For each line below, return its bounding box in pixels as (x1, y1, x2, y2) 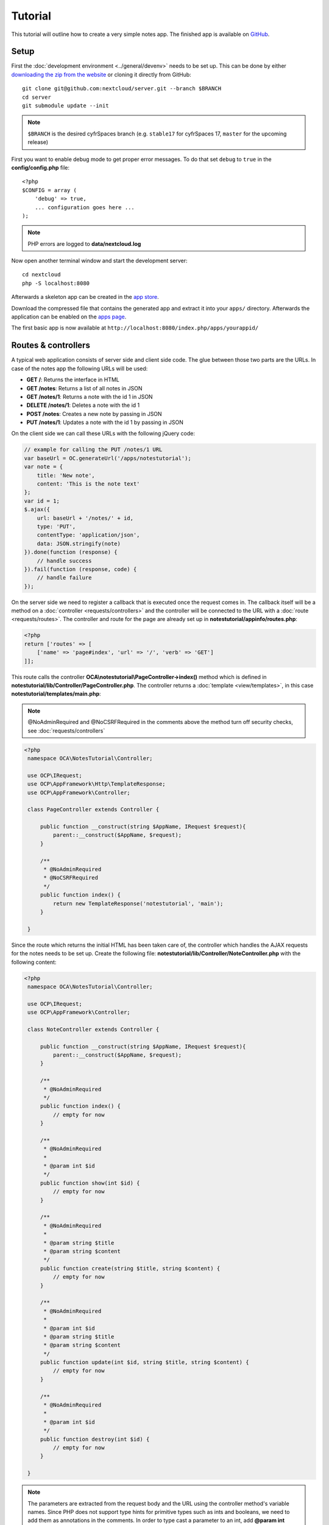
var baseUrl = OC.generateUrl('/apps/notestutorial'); (24, 454, 191, 462)
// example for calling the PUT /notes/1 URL (24, 446, 163, 453)
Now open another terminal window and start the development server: (11, 257, 188, 265)
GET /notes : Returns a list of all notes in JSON (26, 384, 143, 392)
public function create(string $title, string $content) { (40, 1265, 221, 1272)
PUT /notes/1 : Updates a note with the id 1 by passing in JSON (26, 418, 184, 426)
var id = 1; (24, 497, 60, 504)
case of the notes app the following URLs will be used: (11, 365, 148, 372)
